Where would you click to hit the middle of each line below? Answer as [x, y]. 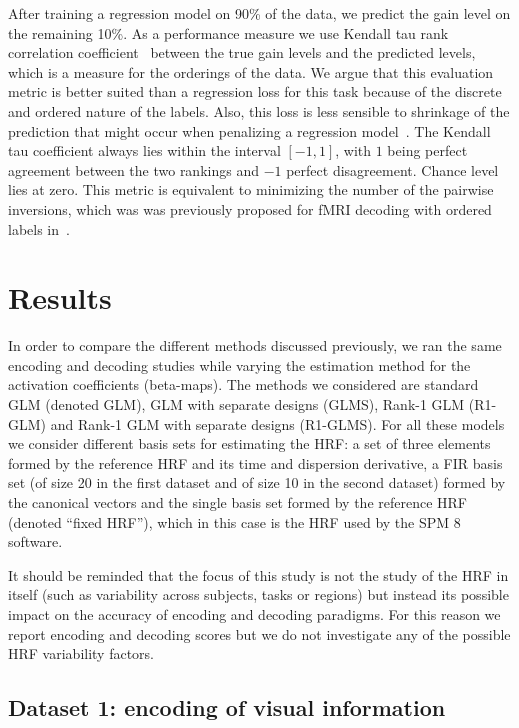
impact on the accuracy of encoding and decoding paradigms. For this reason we [254, 613]
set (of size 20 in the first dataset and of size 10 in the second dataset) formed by [257, 482]
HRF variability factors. [81, 653]
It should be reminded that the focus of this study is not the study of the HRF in [258, 574]
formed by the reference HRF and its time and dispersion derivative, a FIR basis [255, 462]
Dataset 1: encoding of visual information [227, 707]
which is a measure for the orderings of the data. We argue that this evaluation [251, 71]
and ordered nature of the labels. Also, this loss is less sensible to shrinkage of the [259, 110]
